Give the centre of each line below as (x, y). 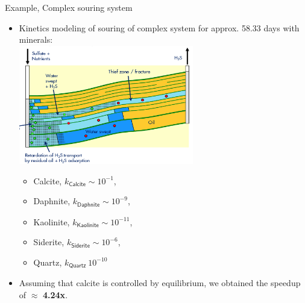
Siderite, (49, 242)
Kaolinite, (52, 221)
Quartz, (48, 262)
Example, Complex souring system (69, 7)
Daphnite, (52, 201)
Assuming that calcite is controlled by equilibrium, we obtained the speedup (160, 283)
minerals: (36, 39)
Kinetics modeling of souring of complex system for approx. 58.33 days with (159, 27)
